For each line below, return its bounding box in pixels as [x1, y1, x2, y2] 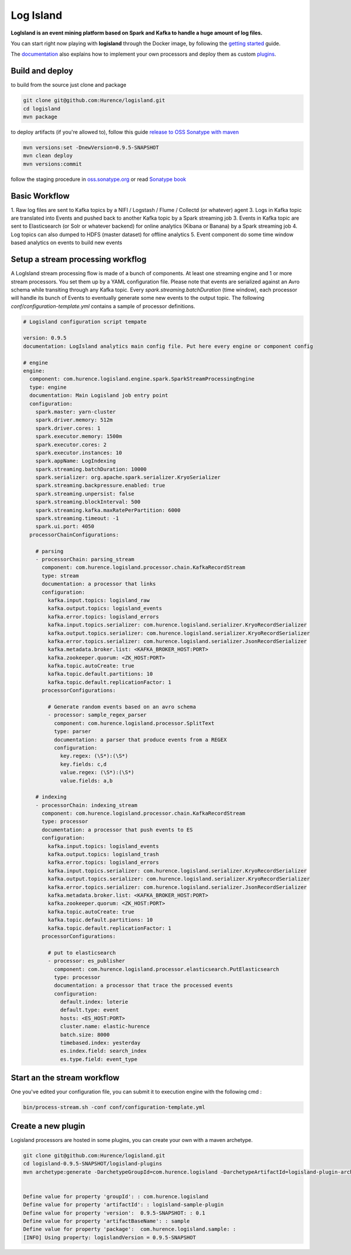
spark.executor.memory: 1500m [35, 433, 122, 440]
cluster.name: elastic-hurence [60, 1023, 150, 1030]
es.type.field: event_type [60, 1056, 137, 1062]
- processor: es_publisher [47, 958, 125, 965]
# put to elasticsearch [47, 949, 116, 956]
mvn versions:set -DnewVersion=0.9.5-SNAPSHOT [23, 144, 159, 151]
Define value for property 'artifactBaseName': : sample [23, 1218, 190, 1224]
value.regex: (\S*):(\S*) [60, 769, 135, 776]
